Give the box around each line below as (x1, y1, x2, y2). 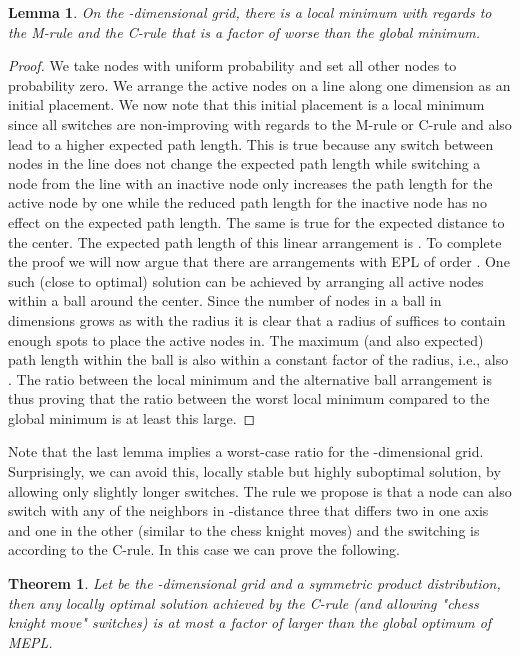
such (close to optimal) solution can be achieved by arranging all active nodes (8, 270, 484, 291)
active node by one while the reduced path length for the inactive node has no (8, 192, 487, 213)
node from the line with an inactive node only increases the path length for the (8, 172, 493, 193)
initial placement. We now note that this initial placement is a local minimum (8, 94, 485, 115)
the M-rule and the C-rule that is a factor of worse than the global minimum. (8, 21, 481, 42)
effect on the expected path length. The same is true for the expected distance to (8, 211, 505, 232)
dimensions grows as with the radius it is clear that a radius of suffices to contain (8, 309, 506, 330)
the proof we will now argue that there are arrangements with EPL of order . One (8, 251, 510, 272)
